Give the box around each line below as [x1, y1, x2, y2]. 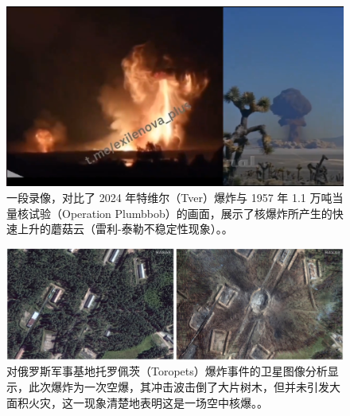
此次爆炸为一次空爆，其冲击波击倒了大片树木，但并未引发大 [28, 378, 340, 395]
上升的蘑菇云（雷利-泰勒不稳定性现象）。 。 [17, 220, 233, 237]
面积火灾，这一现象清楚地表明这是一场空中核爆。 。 [6, 394, 268, 410]
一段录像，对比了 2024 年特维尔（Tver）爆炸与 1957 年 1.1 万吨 [6, 189, 332, 206]
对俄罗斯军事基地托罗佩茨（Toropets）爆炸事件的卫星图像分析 [6, 363, 328, 379]
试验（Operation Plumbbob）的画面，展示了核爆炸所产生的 [28, 204, 332, 221]
